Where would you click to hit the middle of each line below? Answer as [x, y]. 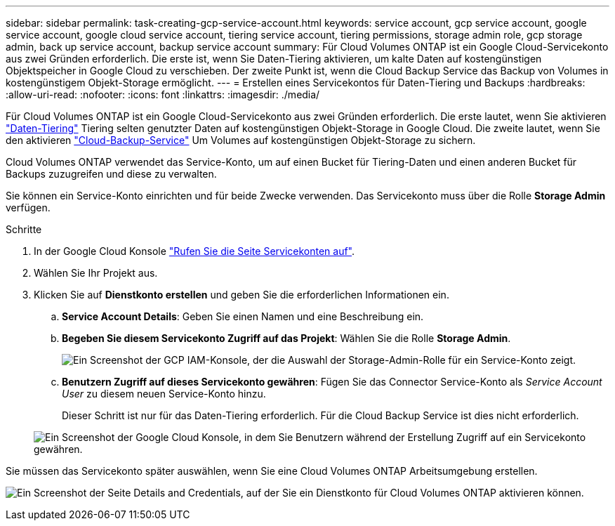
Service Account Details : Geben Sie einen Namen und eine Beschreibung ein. [243, 316]
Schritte [24, 229]
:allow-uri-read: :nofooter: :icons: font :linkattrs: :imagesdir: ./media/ [163, 94]
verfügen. [28, 208]
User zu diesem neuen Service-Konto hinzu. [164, 394]
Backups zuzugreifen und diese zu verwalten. [111, 174]
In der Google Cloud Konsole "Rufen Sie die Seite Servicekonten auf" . [194, 251]
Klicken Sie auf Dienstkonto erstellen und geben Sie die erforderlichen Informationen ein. [242, 295]
